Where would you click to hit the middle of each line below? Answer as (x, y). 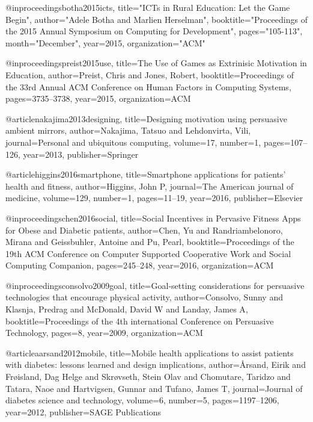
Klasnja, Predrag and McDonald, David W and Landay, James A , (127, 309)
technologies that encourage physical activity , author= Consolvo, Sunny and (144, 297)
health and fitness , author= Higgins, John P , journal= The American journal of (150, 186)
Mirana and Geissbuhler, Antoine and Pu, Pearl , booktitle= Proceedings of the (150, 242)
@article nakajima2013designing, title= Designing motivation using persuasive (146, 118)
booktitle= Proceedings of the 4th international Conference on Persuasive (140, 321)
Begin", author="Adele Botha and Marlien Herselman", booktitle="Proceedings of (156, 19)
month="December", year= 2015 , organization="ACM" (105, 42)
